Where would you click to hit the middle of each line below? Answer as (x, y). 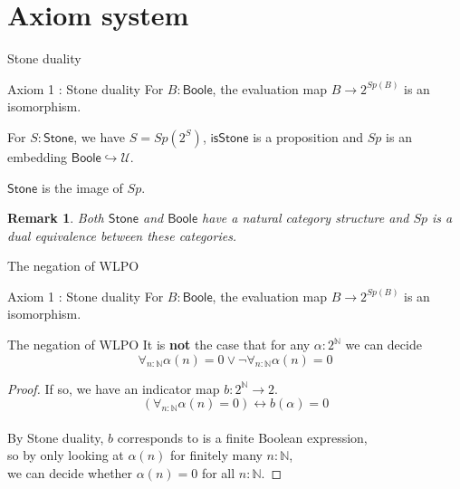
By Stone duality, (56, 437)
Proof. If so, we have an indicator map (114, 388)
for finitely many (216, 455)
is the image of (82, 187)
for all (218, 473)
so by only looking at (66, 455)
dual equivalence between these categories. (122, 235)
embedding (38, 156)
